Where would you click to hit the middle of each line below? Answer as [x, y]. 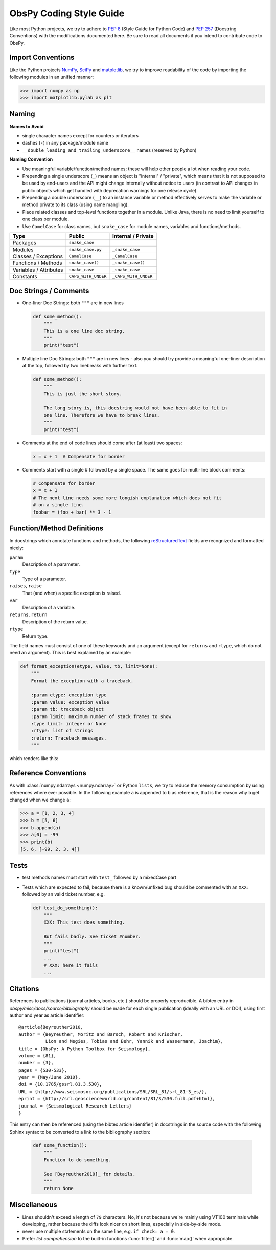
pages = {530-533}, [43, 1070]
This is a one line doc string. [84, 331]
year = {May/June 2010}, [50, 1077]
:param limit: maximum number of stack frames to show [101, 716]
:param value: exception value [70, 702]
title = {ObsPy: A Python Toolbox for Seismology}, [85, 1049]
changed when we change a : [40, 800]
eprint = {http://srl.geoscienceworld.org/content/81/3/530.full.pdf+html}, [117, 1099]
